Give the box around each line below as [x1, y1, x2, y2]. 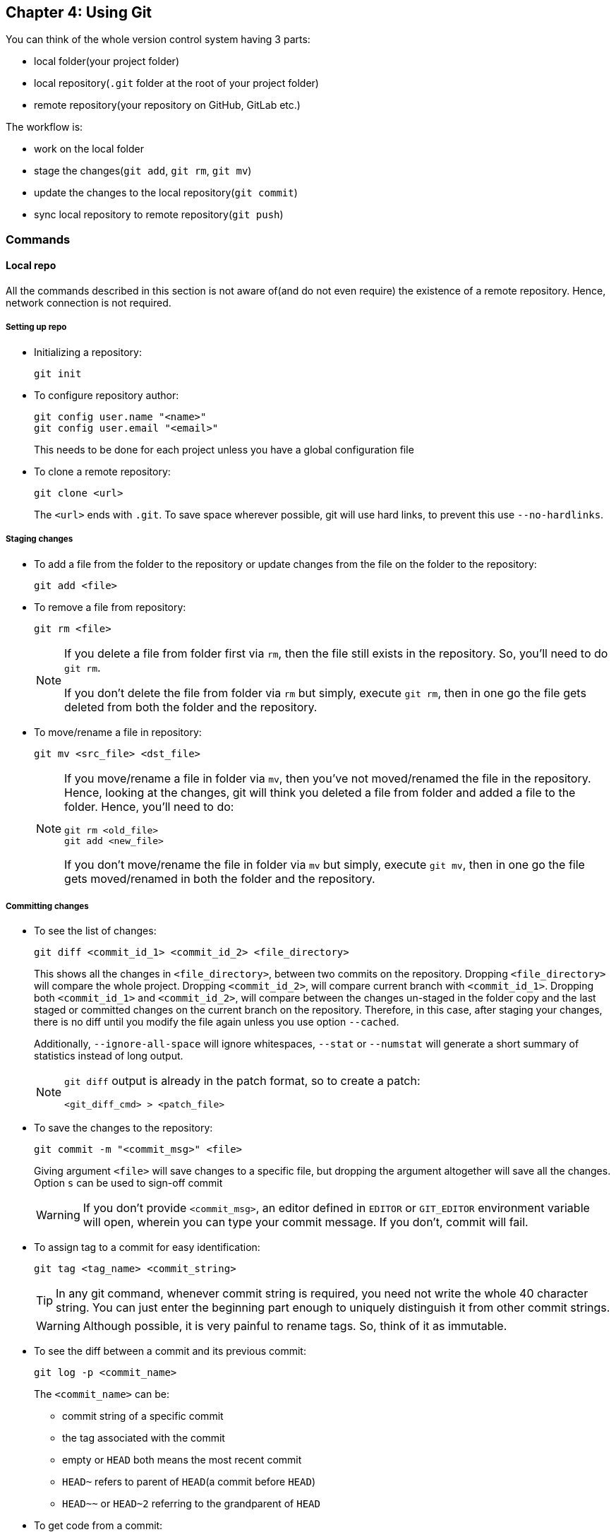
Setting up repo [6, 322, 67, 333]
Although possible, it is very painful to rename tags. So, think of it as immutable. [83, 1319, 507, 1334]
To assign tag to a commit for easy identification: [34, 1241, 260, 1254]
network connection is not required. [6, 297, 171, 309]
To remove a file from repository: [34, 600, 186, 613]
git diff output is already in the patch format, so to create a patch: [64, 1074, 421, 1088]
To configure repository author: [34, 388, 179, 401]
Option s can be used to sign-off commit [34, 1177, 223, 1189]
